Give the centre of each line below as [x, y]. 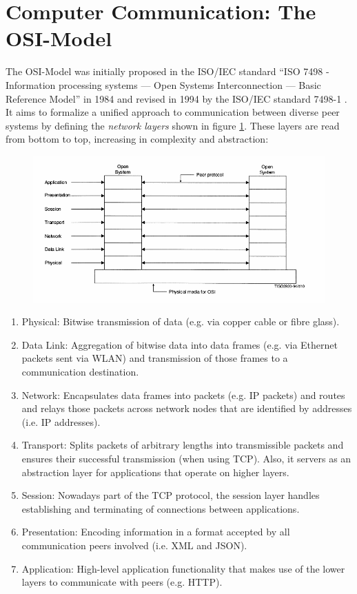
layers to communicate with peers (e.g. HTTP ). [122, 582]
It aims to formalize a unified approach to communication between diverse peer [173, 112]
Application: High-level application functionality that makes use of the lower [183, 568]
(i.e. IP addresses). [61, 421]
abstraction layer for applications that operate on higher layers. [155, 472]
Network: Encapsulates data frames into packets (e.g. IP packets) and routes [183, 395]
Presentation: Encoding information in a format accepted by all [156, 532]
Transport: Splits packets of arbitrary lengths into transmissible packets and [183, 445]
